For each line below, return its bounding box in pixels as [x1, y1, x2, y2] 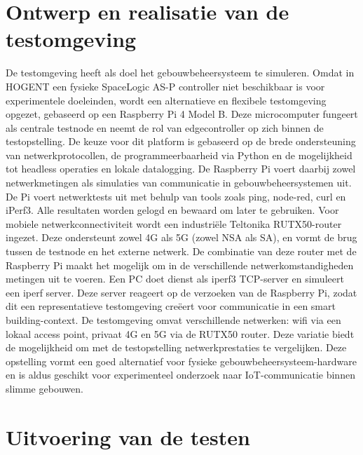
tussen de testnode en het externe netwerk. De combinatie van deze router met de [6, 244, 357, 259]
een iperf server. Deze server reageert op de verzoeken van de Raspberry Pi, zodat [6, 285, 357, 299]
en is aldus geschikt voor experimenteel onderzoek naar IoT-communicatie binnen [6, 367, 355, 382]
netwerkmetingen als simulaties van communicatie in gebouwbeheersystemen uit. [6, 175, 352, 190]
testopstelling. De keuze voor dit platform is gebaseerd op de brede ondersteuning [6, 134, 356, 149]
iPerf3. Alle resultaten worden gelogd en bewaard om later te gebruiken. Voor [6, 203, 339, 217]
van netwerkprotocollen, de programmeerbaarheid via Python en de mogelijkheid [6, 147, 352, 162]
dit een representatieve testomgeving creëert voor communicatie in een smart [6, 299, 336, 313]
